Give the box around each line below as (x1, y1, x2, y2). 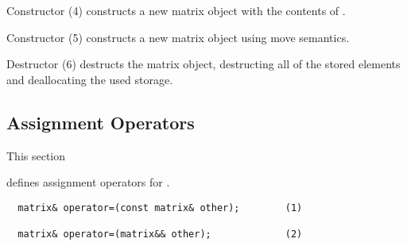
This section (6, 147, 66, 163)
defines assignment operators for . (6, 174, 170, 190)
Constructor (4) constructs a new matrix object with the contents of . (6, 2, 346, 18)
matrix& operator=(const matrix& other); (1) (17, 202, 303, 213)
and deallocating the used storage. (6, 71, 173, 87)
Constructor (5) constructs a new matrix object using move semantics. (6, 29, 350, 45)
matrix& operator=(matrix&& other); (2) (17, 229, 303, 240)
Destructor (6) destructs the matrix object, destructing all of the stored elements (6, 56, 401, 72)
